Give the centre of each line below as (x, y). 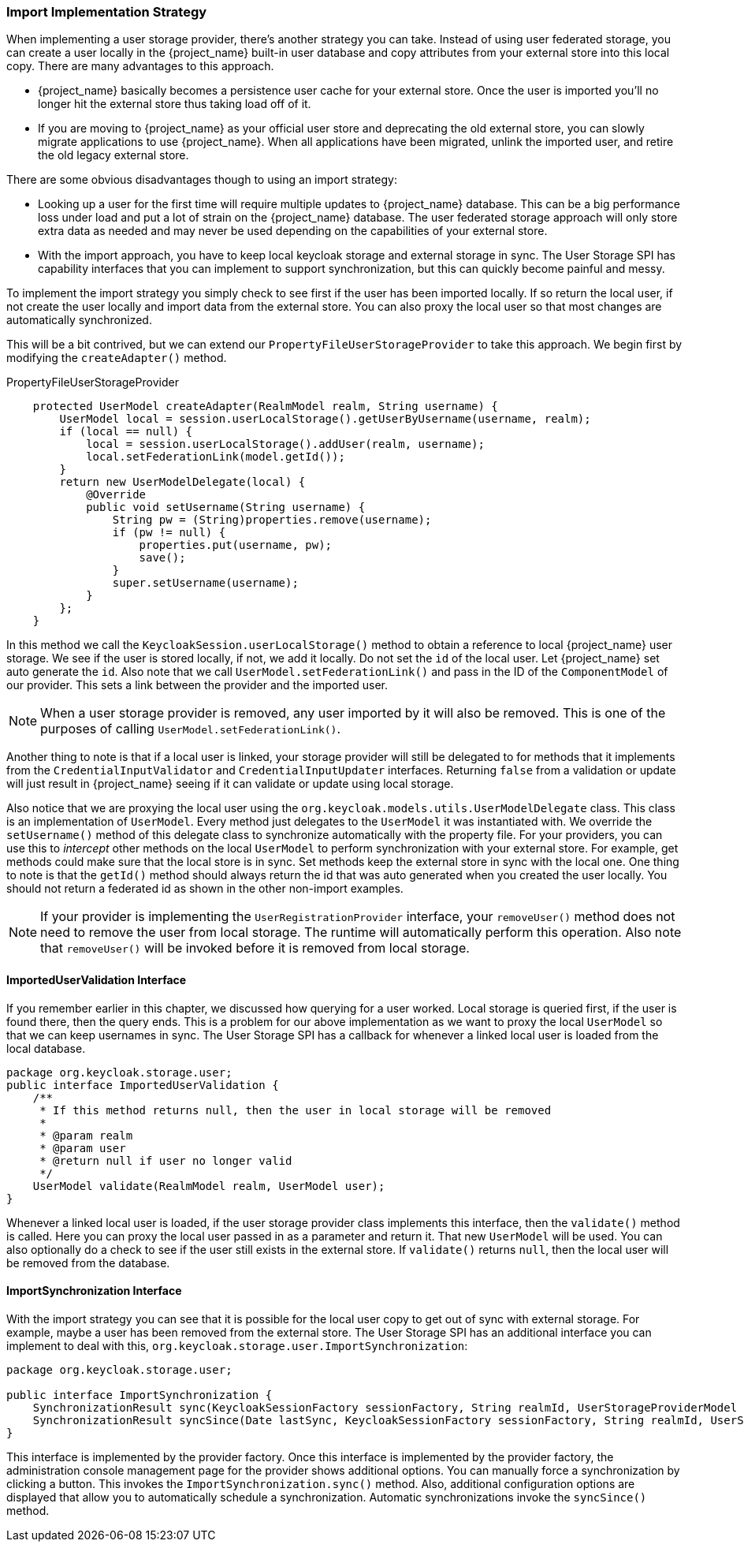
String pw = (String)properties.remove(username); (272, 520)
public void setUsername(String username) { (226, 507)
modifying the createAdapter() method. (117, 358)
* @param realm (86, 1135)
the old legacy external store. (113, 155)
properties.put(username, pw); (236, 545)
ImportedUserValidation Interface (97, 979)
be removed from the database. (88, 1263)
